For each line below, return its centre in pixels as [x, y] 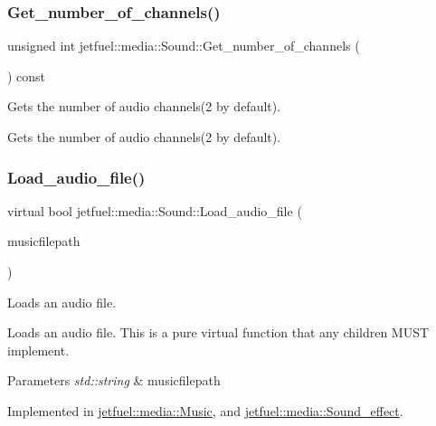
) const [27, 76]
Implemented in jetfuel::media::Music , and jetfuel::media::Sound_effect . [205, 410]
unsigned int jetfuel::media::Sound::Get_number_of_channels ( [184, 46]
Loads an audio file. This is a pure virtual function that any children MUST [218, 332]
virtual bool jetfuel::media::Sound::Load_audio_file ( [155, 210]
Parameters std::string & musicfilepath [114, 380]
